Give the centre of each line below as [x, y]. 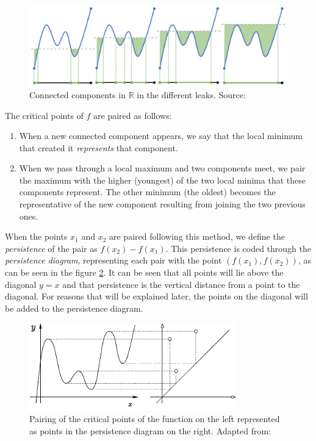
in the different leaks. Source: [191, 94]
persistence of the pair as [51, 248]
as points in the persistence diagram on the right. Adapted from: [150, 431]
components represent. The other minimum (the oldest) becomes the [147, 192]
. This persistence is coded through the [239, 248]
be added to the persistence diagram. [74, 308]
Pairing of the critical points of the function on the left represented [155, 419]
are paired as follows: [133, 115]
